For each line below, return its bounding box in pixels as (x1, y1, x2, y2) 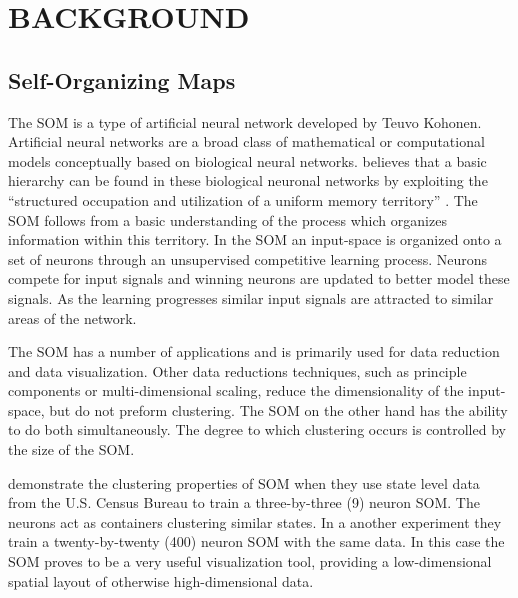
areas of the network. (8, 307, 137, 328)
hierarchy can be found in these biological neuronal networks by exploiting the (8, 170, 488, 191)
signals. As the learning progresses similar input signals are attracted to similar (8, 287, 494, 308)
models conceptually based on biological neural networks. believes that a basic (8, 150, 487, 171)
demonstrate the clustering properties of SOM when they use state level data (8, 472, 480, 493)
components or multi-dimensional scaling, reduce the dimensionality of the (8, 380, 464, 401)
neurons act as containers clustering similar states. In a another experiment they (8, 511, 502, 532)
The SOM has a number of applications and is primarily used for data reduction (8, 341, 500, 362)
